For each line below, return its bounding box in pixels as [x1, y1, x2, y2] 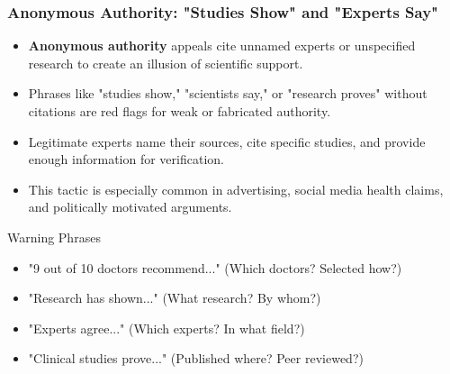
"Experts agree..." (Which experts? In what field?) [28, 318, 305, 337]
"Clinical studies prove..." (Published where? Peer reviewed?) [28, 349, 364, 368]
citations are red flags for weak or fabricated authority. [28, 102, 331, 120]
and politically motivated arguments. [28, 197, 232, 216]
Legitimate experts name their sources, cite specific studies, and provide [28, 132, 426, 151]
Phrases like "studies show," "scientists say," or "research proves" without [28, 84, 427, 103]
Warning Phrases [7, 227, 101, 246]
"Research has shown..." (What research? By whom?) [28, 288, 321, 307]
